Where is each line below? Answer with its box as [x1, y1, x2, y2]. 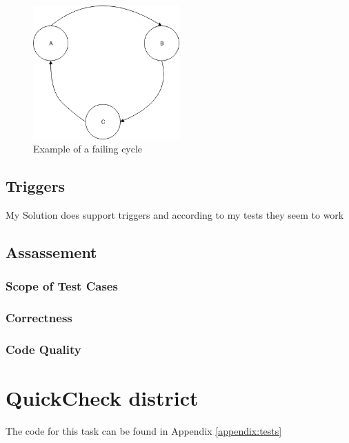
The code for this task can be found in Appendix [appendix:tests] [6, 424, 282, 438]
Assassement [6, 242, 97, 263]
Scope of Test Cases [6, 277, 118, 295]
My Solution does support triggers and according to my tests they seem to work [6, 208, 344, 222]
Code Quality [6, 341, 81, 358]
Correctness [6, 309, 72, 326]
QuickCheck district [6, 384, 199, 412]
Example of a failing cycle [33, 141, 143, 156]
